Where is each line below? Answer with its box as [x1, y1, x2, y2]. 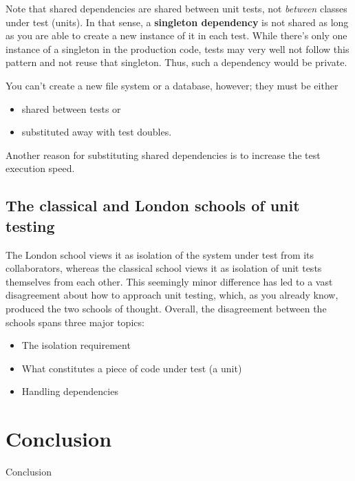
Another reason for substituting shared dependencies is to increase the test [6, 147, 321, 162]
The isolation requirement [21, 338, 131, 352]
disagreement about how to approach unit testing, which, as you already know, [6, 288, 338, 302]
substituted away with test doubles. [21, 125, 172, 139]
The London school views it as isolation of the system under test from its [6, 247, 314, 261]
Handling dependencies [21, 384, 118, 398]
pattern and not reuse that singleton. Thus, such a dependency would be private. [6, 55, 347, 70]
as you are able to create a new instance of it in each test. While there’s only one [6, 28, 347, 43]
